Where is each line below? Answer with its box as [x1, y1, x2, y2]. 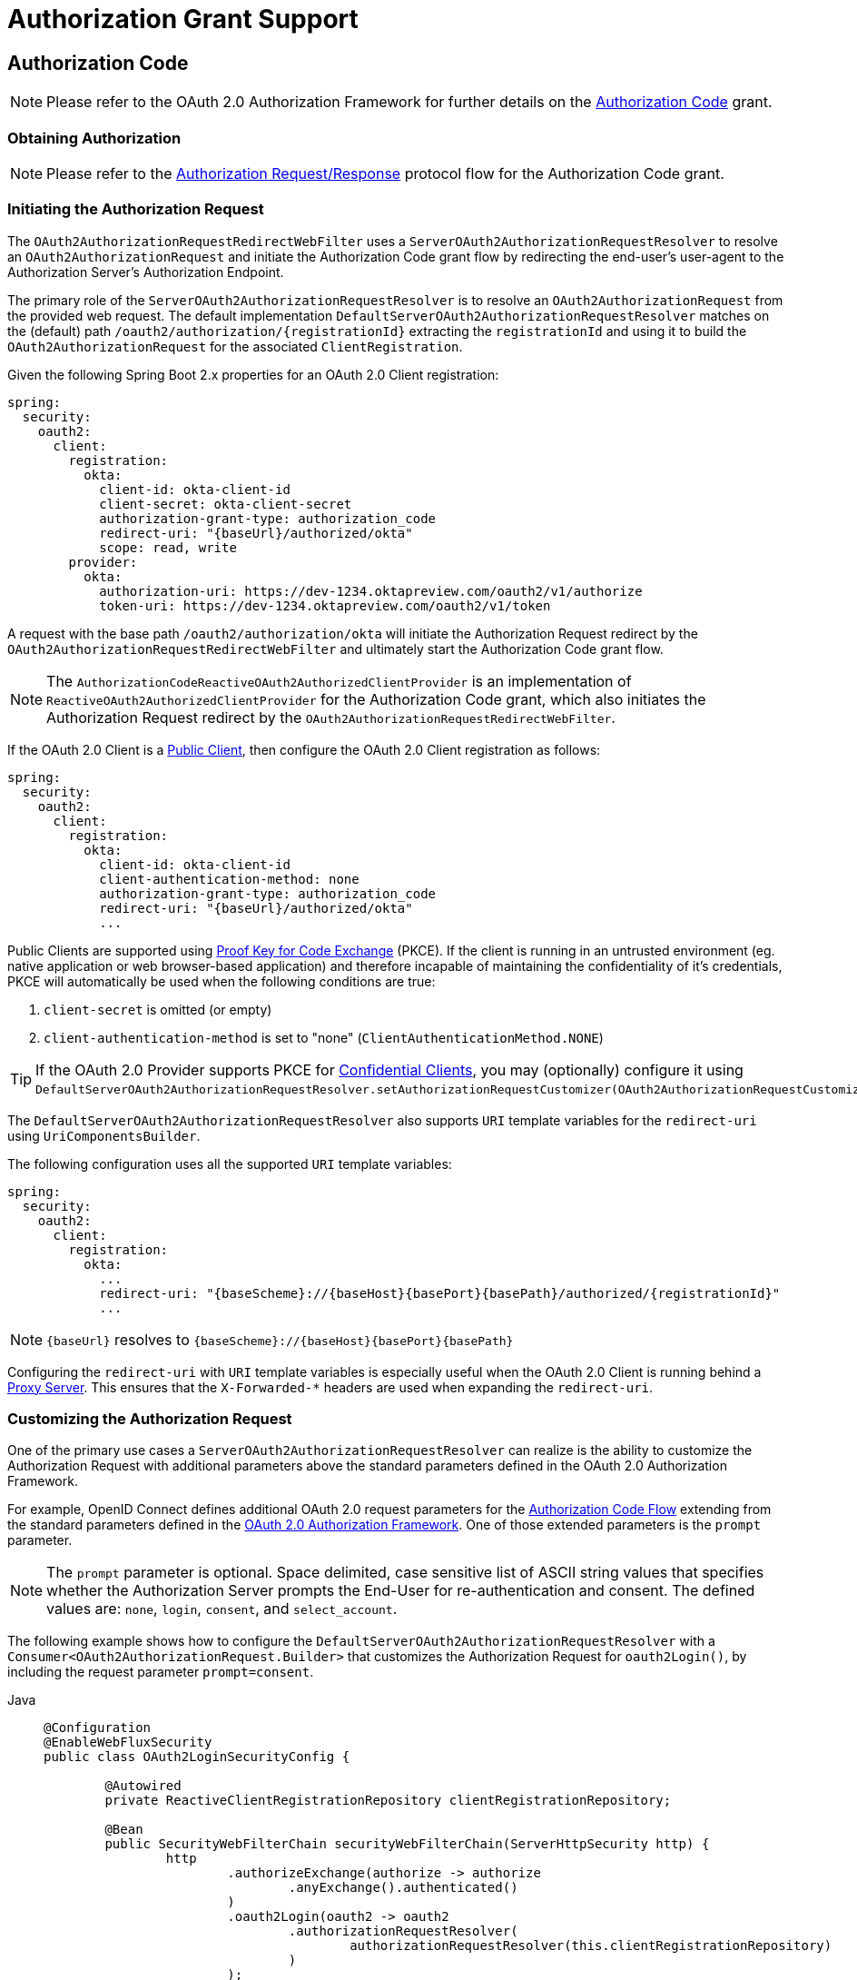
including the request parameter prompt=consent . [7, 1664, 314, 1680]
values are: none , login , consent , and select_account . [46, 1599, 398, 1619]
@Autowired [104, 1778, 182, 1794]
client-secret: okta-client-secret [99, 496, 352, 511]
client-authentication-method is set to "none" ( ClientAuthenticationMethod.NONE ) [44, 1029, 604, 1045]
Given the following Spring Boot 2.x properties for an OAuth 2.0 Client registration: [7, 366, 499, 382]
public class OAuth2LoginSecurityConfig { [44, 1749, 350, 1765]
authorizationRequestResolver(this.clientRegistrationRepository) [350, 1938, 832, 1954]
